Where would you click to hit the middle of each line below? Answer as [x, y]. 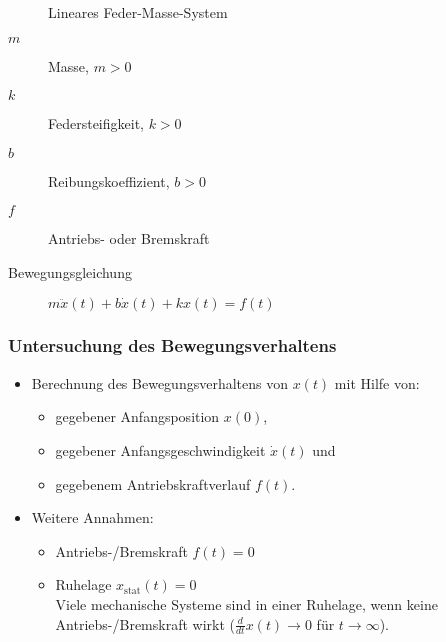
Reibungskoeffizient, [109, 180]
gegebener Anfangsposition [137, 416]
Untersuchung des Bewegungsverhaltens [172, 345]
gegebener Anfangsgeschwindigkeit [160, 449]
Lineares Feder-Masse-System [138, 12]
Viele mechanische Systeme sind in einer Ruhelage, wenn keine [246, 603]
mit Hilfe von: [377, 382]
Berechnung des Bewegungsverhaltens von [159, 382]
